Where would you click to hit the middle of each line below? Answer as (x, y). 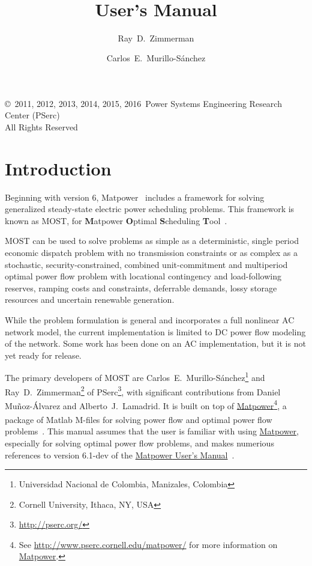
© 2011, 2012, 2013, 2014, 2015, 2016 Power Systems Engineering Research (143, 103)
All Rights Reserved (41, 126)
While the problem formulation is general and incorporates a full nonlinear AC (150, 319)
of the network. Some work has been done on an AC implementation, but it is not (155, 343)
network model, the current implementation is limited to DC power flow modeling (155, 331)
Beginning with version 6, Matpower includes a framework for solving (135, 197)
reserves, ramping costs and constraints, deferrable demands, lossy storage (141, 288)
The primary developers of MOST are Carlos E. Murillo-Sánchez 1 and (135, 376)
